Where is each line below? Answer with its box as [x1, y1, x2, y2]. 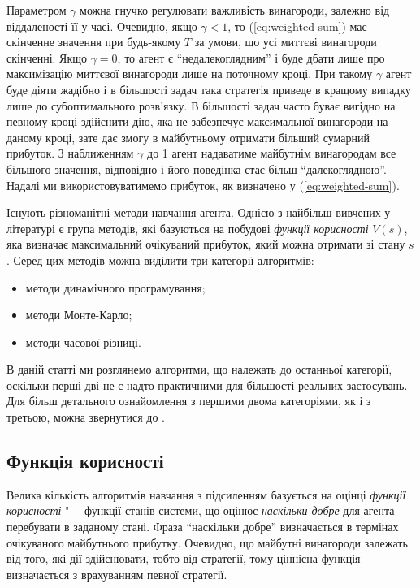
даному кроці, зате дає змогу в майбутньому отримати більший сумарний [6, 128, 370, 145]
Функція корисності [6, 448, 164, 473]
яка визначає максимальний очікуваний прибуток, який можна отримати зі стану [6, 236, 405, 253]
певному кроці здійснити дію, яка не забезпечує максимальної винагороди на [6, 113, 388, 130]
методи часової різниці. [25, 333, 141, 350]
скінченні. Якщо [6, 49, 88, 66]
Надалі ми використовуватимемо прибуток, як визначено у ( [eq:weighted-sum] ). [6, 176, 400, 193]
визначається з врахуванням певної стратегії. [6, 565, 227, 582]
